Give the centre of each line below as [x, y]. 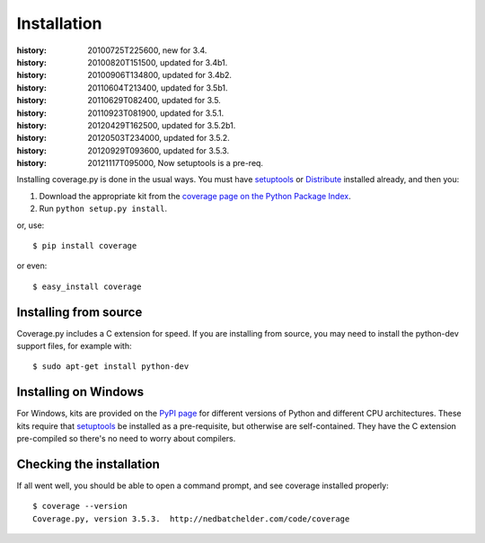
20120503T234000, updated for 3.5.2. [159, 138]
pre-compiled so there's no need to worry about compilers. [126, 439]
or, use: [31, 225]
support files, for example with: [74, 346]
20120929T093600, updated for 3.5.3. [158, 150]
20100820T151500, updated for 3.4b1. [158, 62]
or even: [32, 266]
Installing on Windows [80, 392]
